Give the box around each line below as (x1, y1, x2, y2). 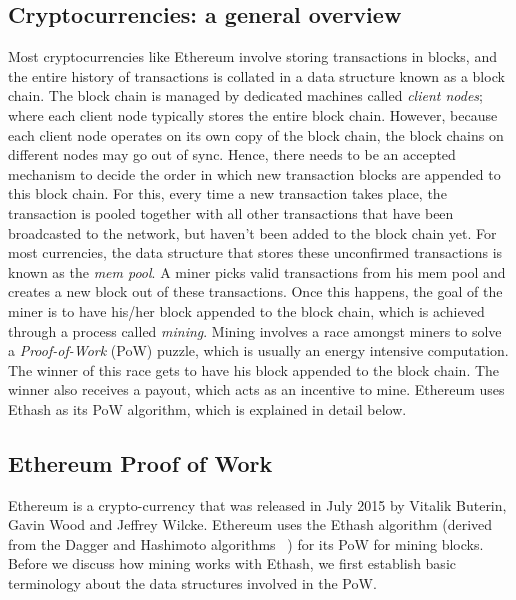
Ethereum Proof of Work (8, 447, 273, 478)
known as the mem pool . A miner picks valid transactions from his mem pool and (8, 261, 506, 282)
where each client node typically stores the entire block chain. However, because (8, 104, 498, 125)
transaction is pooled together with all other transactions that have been (8, 202, 454, 223)
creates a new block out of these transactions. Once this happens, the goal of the (8, 281, 503, 302)
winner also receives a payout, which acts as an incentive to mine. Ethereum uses (8, 379, 505, 400)
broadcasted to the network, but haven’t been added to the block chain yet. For (8, 222, 497, 243)
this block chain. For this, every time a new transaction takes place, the (8, 183, 447, 204)
